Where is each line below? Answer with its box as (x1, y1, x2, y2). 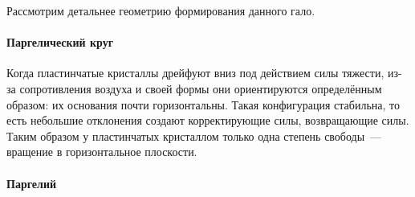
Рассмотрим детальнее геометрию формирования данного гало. (6, 2, 315, 18)
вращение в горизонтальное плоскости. (6, 143, 197, 160)
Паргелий (6, 174, 57, 191)
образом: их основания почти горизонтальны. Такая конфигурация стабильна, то (6, 96, 400, 113)
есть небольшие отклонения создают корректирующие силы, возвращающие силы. (6, 112, 409, 129)
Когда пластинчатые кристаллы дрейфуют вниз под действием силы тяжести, (6, 64, 384, 81)
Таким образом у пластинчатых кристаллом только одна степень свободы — (6, 127, 382, 144)
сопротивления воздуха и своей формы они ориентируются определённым (19, 80, 382, 96)
